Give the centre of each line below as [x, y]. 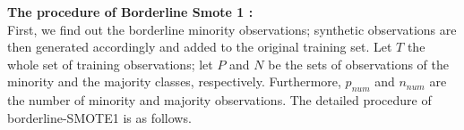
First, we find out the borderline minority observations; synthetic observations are [232, 29]
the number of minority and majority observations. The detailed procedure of [219, 100]
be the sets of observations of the [359, 64]
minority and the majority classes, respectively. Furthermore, [174, 81]
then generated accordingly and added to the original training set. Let [200, 47]
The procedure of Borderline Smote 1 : [130, 12]
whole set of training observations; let [110, 64]
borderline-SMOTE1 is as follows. [99, 117]
